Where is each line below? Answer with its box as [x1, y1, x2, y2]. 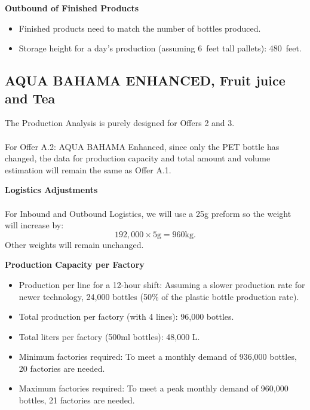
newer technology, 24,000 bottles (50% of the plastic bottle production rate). [19, 290, 299, 302]
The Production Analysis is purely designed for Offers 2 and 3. [5, 117, 235, 129]
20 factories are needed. [19, 362, 105, 374]
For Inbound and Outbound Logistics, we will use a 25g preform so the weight [5, 207, 291, 219]
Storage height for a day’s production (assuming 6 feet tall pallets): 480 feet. [19, 42, 302, 54]
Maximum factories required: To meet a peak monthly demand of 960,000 [19, 382, 288, 394]
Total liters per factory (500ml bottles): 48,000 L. [19, 330, 200, 342]
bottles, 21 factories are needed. [19, 394, 135, 406]
